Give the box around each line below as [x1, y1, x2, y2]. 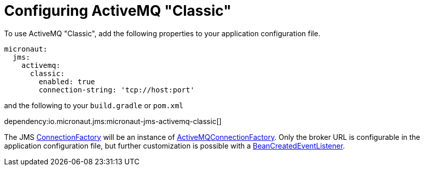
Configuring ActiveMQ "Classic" [4, 2, 232, 19]
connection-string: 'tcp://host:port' [38, 85, 195, 94]
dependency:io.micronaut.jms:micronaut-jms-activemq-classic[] [4, 116, 222, 126]
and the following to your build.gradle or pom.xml [4, 101, 184, 110]
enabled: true [38, 77, 95, 86]
